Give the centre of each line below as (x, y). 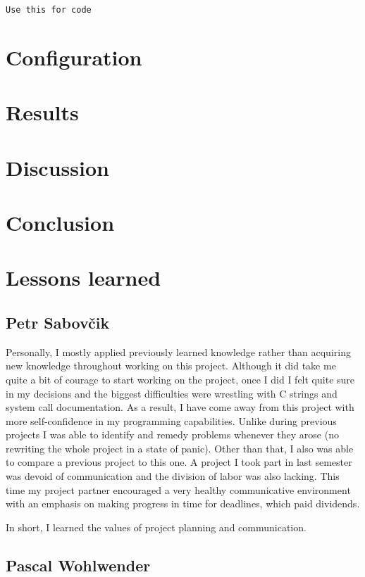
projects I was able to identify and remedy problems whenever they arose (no (172, 435)
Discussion (57, 167)
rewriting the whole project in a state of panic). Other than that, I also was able (180, 448)
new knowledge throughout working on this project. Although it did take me (171, 366)
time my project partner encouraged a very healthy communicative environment (178, 489)
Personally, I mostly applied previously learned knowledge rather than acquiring (178, 351)
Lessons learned (83, 278)
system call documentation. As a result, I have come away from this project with (180, 407)
